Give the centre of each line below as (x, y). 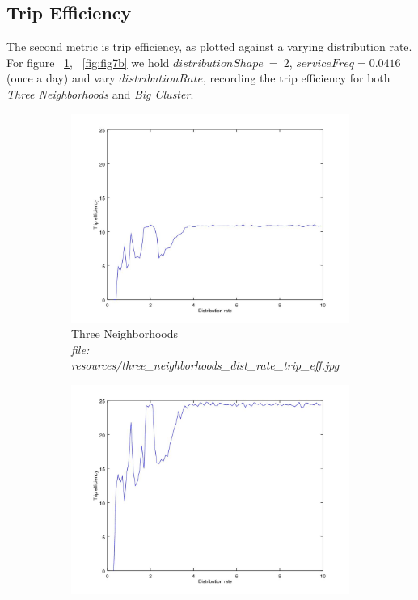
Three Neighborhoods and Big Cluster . (100, 93)
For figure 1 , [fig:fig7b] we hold (88, 62)
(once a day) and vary (61, 78)
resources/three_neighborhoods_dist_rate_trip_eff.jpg (205, 365)
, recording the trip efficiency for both (296, 78)
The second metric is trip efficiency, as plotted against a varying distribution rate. (209, 46)
